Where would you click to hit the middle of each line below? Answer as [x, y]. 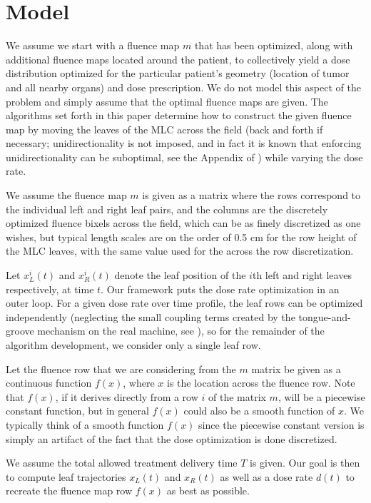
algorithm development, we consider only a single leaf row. [133, 345]
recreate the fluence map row [69, 491]
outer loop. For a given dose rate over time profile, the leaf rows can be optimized [184, 303]
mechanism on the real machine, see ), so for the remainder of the [181, 331]
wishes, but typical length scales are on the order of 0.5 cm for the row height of [181, 237]
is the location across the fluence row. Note [261, 383]
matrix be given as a [296, 369]
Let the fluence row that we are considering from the [121, 369]
